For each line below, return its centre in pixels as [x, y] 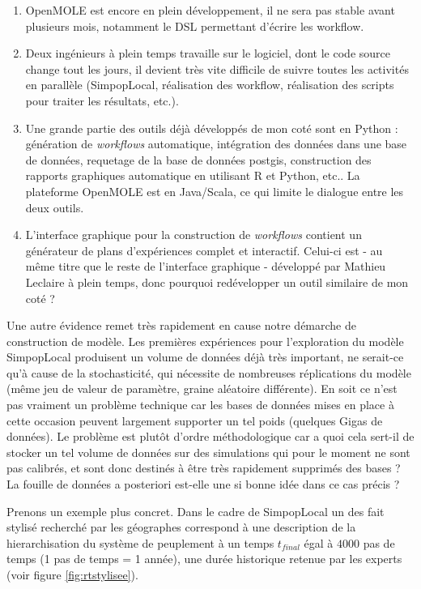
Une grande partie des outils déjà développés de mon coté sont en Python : [212, 128]
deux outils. [55, 207]
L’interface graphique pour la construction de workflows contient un [193, 235]
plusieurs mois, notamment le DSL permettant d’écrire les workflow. [195, 26]
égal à [319, 542]
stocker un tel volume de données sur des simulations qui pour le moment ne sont [208, 452]
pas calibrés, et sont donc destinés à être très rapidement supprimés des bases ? [204, 468]
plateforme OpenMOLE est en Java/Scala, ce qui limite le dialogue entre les [215, 191]
